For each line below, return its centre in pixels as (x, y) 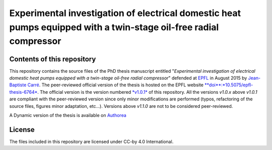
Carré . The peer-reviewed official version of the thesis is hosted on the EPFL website (116, 85)
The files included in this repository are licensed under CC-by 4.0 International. (91, 141)
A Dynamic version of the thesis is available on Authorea (68, 115)
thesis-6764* (23, 92)
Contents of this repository (53, 59)
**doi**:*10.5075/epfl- (229, 85)
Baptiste (18, 85)
